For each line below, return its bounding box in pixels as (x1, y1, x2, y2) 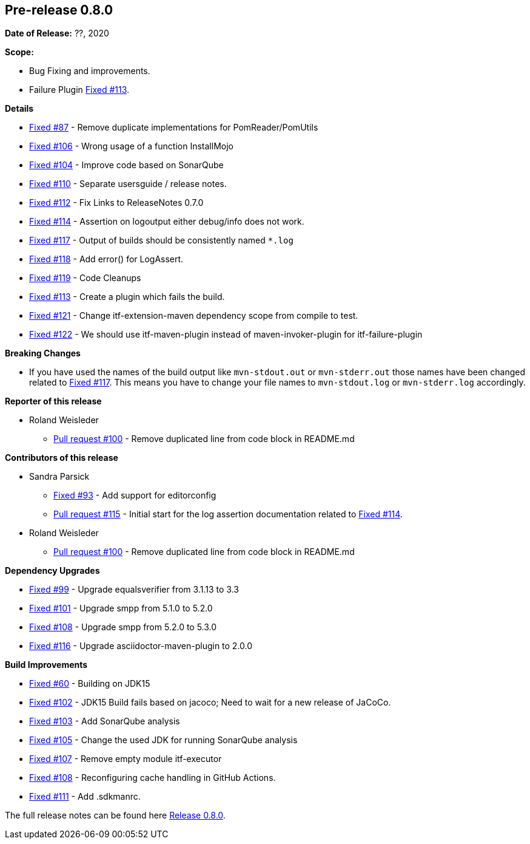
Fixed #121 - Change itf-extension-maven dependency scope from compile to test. (29, 310, 358, 321)
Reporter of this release (5, 396, 102, 407)
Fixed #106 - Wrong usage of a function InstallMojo (29, 141, 233, 152)
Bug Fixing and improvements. (29, 66, 150, 77)
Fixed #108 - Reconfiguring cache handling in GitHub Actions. (29, 772, 276, 783)
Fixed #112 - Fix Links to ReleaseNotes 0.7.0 (29, 197, 204, 208)
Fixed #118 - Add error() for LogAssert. (29, 254, 184, 265)
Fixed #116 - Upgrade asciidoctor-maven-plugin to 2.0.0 (29, 641, 253, 652)
